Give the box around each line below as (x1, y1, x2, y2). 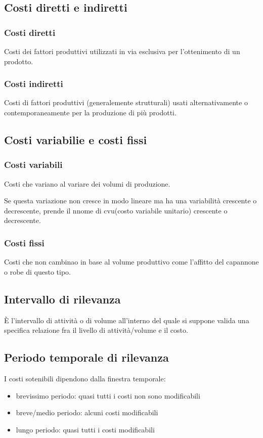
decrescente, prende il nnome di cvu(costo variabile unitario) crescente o (4, 205, 228, 215)
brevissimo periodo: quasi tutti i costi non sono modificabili (16, 390, 200, 401)
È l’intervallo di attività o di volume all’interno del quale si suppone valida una (4, 315, 249, 325)
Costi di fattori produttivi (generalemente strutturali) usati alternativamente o (4, 97, 248, 108)
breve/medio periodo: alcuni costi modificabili (16, 407, 158, 418)
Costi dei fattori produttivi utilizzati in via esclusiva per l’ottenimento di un (4, 46, 240, 56)
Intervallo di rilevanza (4, 291, 121, 306)
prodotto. (4, 56, 33, 66)
